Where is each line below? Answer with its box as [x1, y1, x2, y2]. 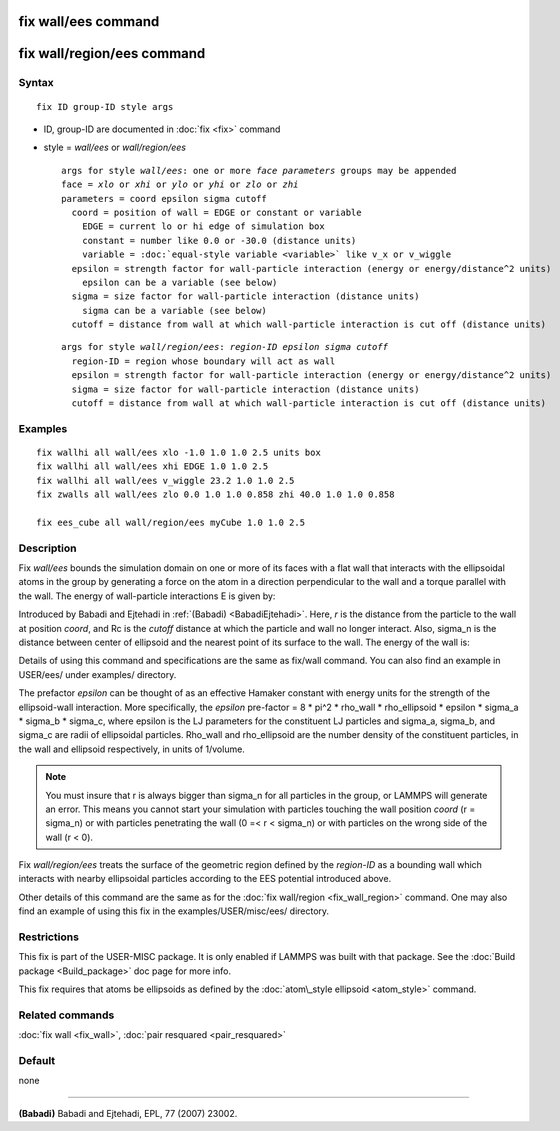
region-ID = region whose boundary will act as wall [71, 355, 336, 367]
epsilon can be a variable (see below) [81, 276, 278, 288]
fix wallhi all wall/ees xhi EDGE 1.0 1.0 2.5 [36, 461, 269, 472]
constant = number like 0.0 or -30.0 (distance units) [81, 235, 357, 246]
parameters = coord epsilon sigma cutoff [61, 193, 267, 204]
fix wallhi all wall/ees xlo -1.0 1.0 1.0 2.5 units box [36, 446, 322, 458]
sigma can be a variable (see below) [81, 305, 267, 316]
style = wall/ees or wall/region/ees [43, 141, 187, 154]
